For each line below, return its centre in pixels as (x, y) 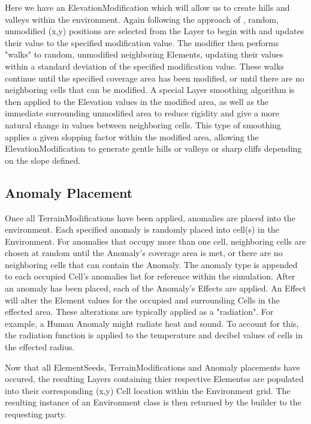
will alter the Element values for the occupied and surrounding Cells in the (142, 300)
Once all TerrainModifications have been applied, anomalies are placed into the (150, 217)
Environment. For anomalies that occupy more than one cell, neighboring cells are (155, 241)
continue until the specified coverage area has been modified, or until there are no (155, 78)
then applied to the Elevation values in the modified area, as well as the (137, 101)
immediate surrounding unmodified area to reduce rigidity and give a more (142, 113)
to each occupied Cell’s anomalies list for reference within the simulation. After (150, 276)
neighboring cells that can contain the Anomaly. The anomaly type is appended (151, 264)
